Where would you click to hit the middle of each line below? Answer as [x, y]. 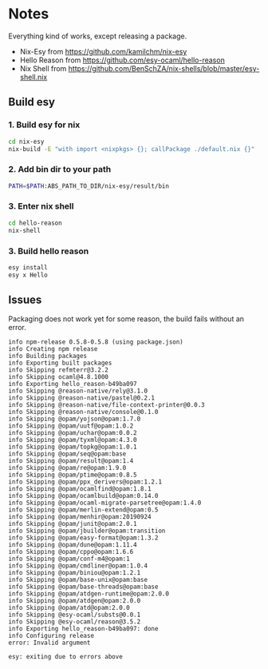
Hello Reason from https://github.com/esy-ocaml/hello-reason [122, 60]
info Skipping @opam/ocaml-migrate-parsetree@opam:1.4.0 [105, 503]
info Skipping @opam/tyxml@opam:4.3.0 [73, 440]
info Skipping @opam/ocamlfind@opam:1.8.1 [80, 489]
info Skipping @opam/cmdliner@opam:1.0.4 [78, 566]
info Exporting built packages [60, 363]
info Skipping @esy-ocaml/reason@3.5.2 [75, 622]
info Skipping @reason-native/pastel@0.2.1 [82, 398]
